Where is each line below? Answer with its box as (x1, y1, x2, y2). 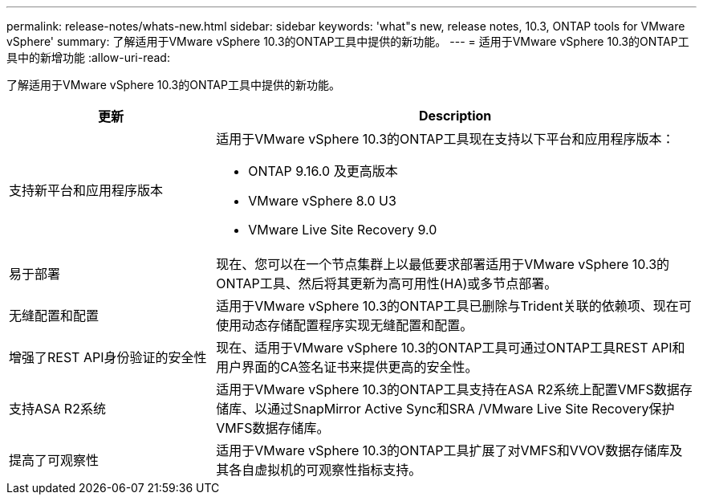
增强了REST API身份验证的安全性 (9, 349, 207, 365)
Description (418, 108, 492, 124)
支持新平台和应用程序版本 (9, 182, 164, 198)
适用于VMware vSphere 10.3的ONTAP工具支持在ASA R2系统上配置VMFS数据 (216, 381, 680, 397)
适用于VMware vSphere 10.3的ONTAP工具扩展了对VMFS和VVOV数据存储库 (216, 442, 670, 458)
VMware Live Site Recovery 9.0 (248, 222, 437, 238)
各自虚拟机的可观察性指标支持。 (229, 462, 422, 478)
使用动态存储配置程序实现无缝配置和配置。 (216, 317, 473, 333)
